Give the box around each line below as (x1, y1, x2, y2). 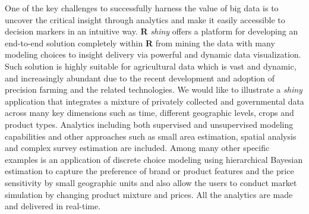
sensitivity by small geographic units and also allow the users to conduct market (5, 176, 297, 188)
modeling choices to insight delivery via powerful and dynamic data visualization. (5, 48, 301, 61)
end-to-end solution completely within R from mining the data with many (5, 36, 275, 49)
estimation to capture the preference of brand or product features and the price (5, 165, 294, 177)
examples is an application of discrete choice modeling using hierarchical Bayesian (5, 153, 303, 165)
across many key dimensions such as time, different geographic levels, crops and (5, 106, 294, 119)
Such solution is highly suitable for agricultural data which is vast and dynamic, (5, 59, 297, 72)
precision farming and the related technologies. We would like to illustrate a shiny (5, 83, 302, 96)
